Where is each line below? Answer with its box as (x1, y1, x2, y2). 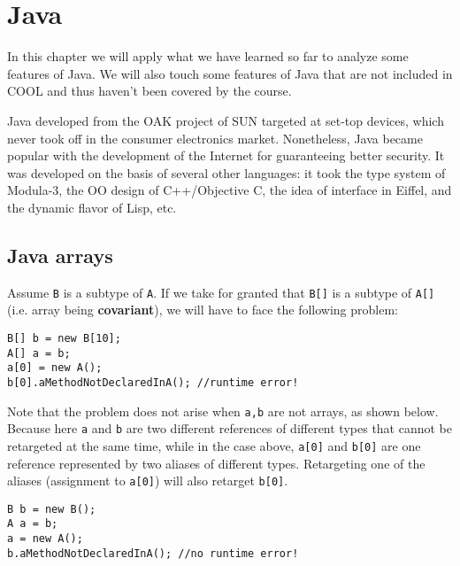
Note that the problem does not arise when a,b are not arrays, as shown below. (7, 401, 439, 420)
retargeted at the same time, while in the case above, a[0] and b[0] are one (7, 436, 421, 454)
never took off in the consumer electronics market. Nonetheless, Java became (7, 128, 423, 147)
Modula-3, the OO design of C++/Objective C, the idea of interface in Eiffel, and (7, 181, 452, 199)
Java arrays (7, 241, 113, 268)
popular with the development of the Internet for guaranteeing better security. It (7, 146, 445, 165)
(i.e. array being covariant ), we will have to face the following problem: (7, 300, 398, 319)
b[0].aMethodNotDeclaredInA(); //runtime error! (7, 376, 299, 389)
